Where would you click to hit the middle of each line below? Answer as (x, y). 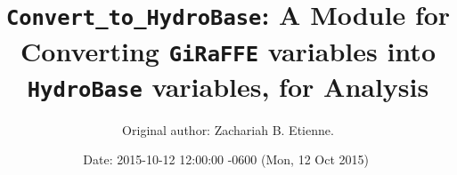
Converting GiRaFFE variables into (228, 50)
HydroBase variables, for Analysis (228, 86)
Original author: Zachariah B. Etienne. (228, 129)
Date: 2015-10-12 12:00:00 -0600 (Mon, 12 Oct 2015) (226, 159)
